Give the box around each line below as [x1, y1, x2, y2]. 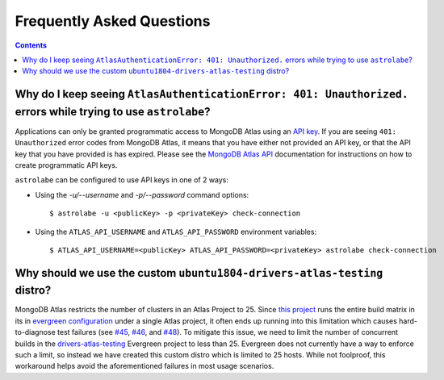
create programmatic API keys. [15, 161, 118, 169]
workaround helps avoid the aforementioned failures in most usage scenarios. [15, 361, 274, 371]
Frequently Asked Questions [15, 12, 211, 30]
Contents [15, 40, 48, 50]
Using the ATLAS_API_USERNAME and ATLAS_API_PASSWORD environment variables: [35, 227, 317, 236]
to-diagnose [15, 328, 56, 337]
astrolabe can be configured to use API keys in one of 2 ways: [15, 175, 229, 185]
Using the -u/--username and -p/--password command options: [35, 190, 249, 199]
